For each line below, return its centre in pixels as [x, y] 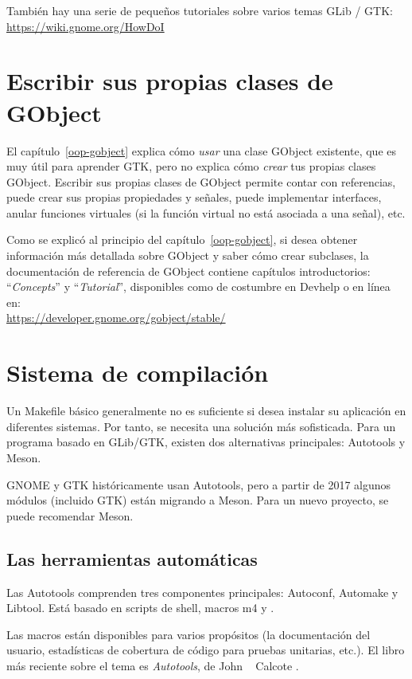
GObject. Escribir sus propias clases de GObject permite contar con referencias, [201, 181]
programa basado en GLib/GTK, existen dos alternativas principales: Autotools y [206, 442]
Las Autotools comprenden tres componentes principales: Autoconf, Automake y [202, 592]
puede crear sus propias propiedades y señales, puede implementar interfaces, [194, 197]
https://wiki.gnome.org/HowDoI [86, 26]
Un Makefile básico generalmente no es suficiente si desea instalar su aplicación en [206, 411]
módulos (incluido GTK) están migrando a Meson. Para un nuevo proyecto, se [198, 500]
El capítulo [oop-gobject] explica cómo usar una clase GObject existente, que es [202, 150]
